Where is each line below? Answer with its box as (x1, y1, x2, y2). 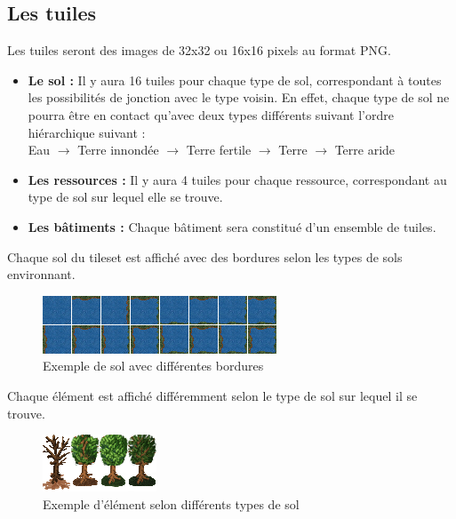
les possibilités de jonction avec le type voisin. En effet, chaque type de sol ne (28, 88, 450, 107)
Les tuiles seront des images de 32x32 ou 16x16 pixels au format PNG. (7, 41, 391, 60)
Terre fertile (186, 140, 252, 159)
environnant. (7, 265, 76, 283)
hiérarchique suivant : (28, 123, 146, 141)
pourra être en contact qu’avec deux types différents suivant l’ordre (28, 105, 394, 124)
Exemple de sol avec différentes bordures (43, 356, 264, 375)
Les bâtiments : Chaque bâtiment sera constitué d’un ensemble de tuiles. (28, 217, 436, 236)
